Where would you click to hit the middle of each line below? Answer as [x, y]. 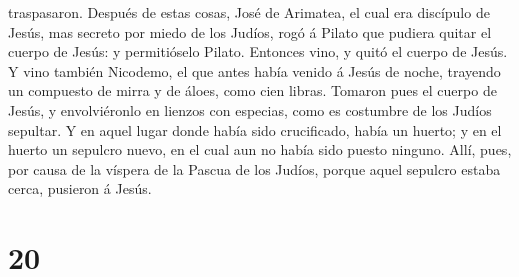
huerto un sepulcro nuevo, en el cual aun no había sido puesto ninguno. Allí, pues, [260, 149]
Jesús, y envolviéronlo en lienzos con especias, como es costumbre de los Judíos [250, 109]
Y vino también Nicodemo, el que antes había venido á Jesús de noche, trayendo [254, 70]
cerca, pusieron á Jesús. [80, 188]
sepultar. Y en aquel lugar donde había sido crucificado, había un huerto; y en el [255, 129]
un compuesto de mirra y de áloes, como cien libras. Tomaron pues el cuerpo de [252, 90]
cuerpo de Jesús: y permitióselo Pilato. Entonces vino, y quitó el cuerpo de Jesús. [258, 51]
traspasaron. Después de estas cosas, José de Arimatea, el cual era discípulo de [249, 12]
